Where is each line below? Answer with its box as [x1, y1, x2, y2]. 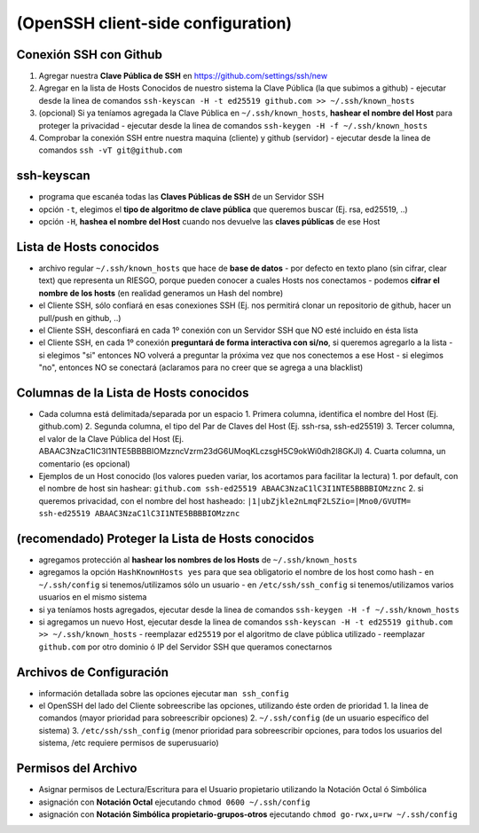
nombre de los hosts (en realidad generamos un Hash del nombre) [38, 287, 284, 298]
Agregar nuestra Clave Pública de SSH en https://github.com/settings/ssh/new [38, 71, 328, 82]
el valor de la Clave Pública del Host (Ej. [38, 433, 185, 444]
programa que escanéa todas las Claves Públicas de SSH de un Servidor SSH [38, 192, 325, 202]
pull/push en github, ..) [38, 312, 122, 323]
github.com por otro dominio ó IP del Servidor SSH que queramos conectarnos [38, 641, 333, 652]
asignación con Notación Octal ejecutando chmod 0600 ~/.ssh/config [38, 797, 310, 807]
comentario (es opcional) [38, 458, 130, 469]
